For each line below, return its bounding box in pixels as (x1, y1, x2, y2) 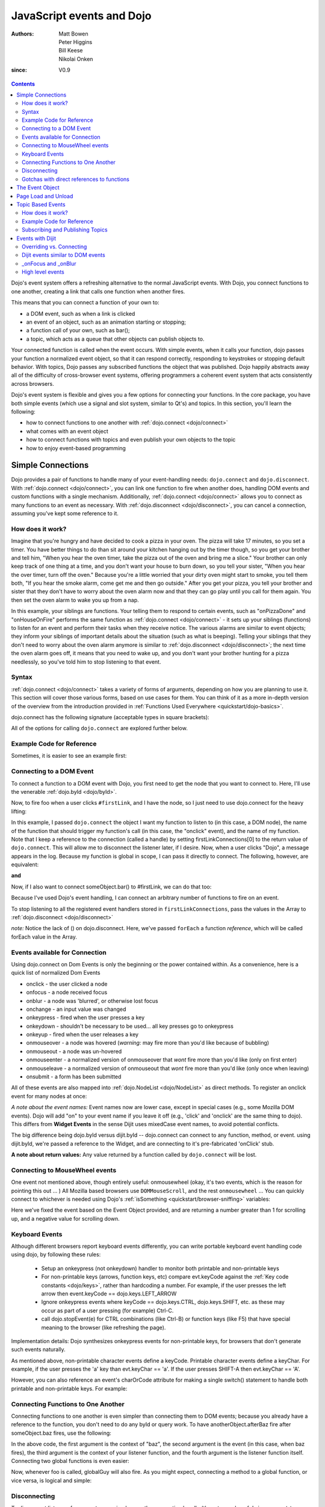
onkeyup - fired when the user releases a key (26, 1031, 138, 1038)
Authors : (11, 30, 34, 37)
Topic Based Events (16, 201, 66, 208)
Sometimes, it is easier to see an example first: (11, 752, 127, 760)
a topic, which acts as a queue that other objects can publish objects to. (26, 335, 205, 342)
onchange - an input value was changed (26, 1005, 126, 1013)
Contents (11, 80, 36, 87)
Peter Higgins (58, 38, 93, 45)
